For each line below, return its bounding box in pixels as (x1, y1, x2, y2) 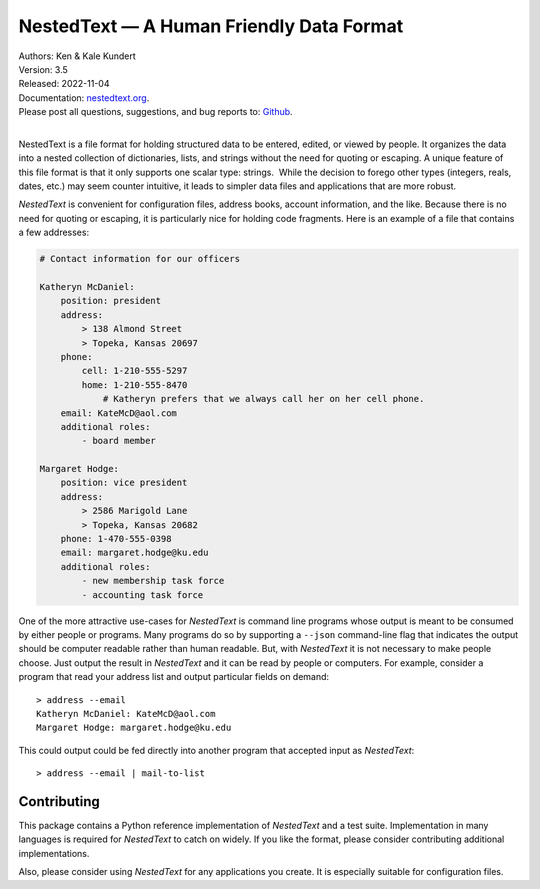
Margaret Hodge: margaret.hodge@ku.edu (36, 722, 232, 734)
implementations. (18, 847, 90, 859)
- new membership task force (81, 575, 225, 587)
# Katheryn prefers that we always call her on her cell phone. (102, 393, 425, 405)
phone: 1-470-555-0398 (60, 533, 172, 545)
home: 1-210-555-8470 (81, 379, 188, 390)
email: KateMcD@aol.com (60, 407, 177, 419)
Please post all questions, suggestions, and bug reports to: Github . (18, 106, 294, 118)
